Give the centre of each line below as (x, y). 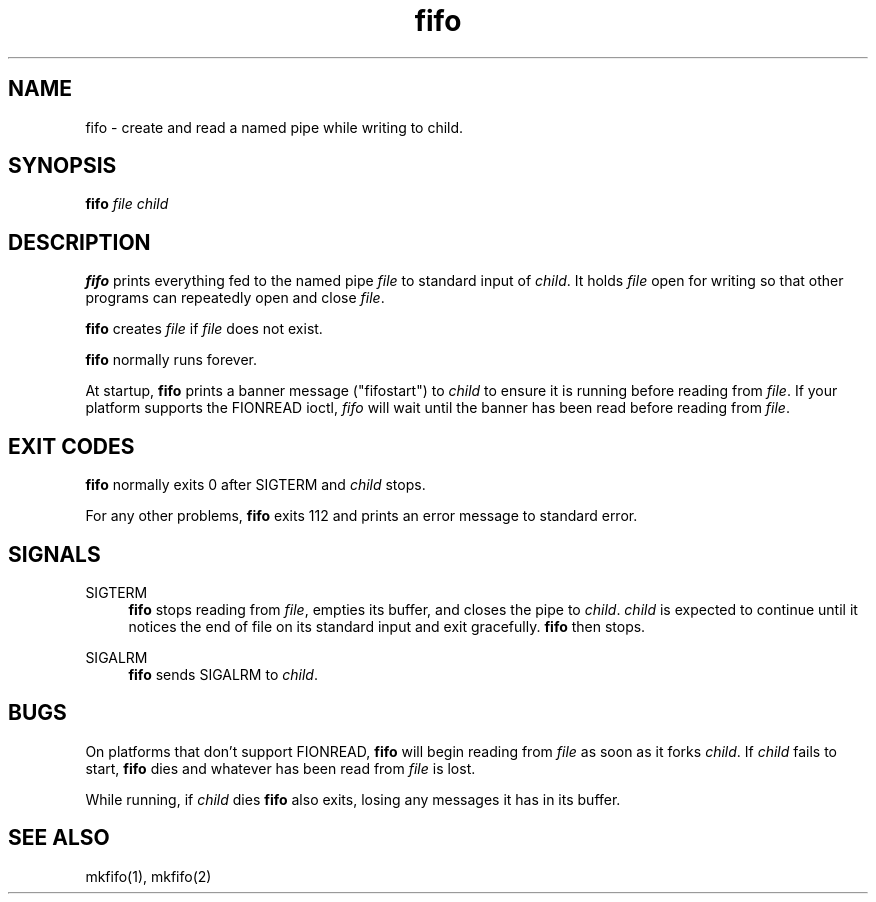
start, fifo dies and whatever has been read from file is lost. (280, 768)
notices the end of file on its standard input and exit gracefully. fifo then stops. (387, 626)
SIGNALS (54, 554)
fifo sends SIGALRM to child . (223, 674)
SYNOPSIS (62, 166)
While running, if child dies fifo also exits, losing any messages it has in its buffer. (353, 799)
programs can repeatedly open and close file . (235, 298)
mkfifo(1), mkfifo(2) (148, 876)
